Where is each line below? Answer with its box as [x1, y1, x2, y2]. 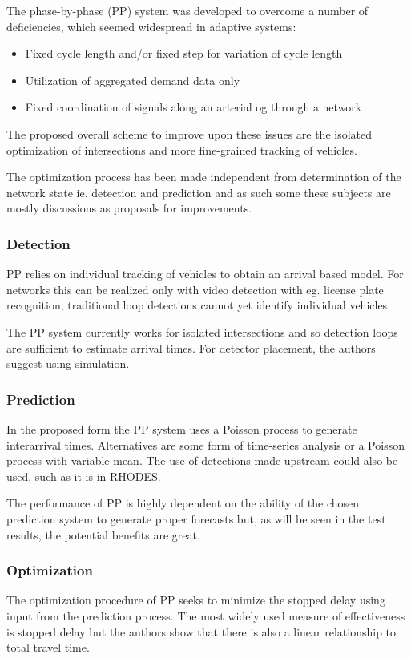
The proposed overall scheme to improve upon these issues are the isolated [6, 125, 373, 142]
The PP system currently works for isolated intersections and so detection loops [6, 323, 398, 340]
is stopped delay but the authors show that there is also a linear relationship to [6, 623, 397, 640]
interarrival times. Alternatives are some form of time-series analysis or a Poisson [6, 436, 405, 453]
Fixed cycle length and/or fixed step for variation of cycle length [25, 45, 343, 62]
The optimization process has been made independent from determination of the [6, 168, 401, 185]
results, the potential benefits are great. [6, 526, 200, 543]
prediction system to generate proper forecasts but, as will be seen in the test [6, 510, 386, 527]
